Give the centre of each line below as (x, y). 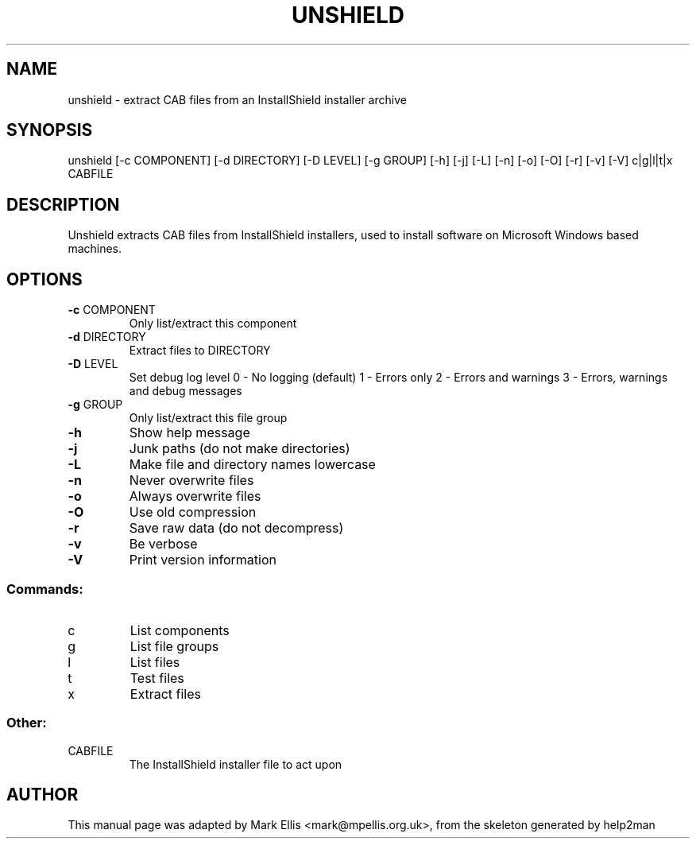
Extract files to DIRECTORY (200, 351)
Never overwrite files (191, 481)
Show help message (189, 433)
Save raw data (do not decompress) (236, 528)
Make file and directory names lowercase (252, 465)
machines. (95, 249)
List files (155, 662)
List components (180, 630)
